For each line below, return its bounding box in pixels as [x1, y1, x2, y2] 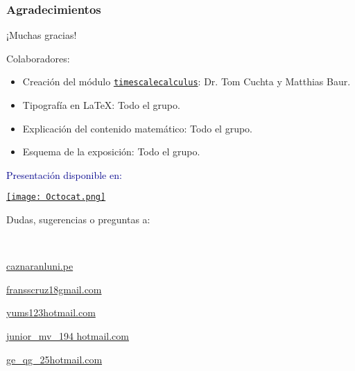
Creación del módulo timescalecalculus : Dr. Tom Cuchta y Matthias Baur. [22, 74, 351, 89]
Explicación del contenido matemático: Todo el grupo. [22, 121, 252, 135]
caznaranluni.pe [6, 259, 73, 273]
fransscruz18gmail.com [6, 282, 102, 296]
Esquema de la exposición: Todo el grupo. [22, 144, 200, 159]
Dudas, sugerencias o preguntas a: [6, 212, 150, 227]
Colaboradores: [6, 51, 70, 65]
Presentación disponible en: [6, 167, 122, 182]
